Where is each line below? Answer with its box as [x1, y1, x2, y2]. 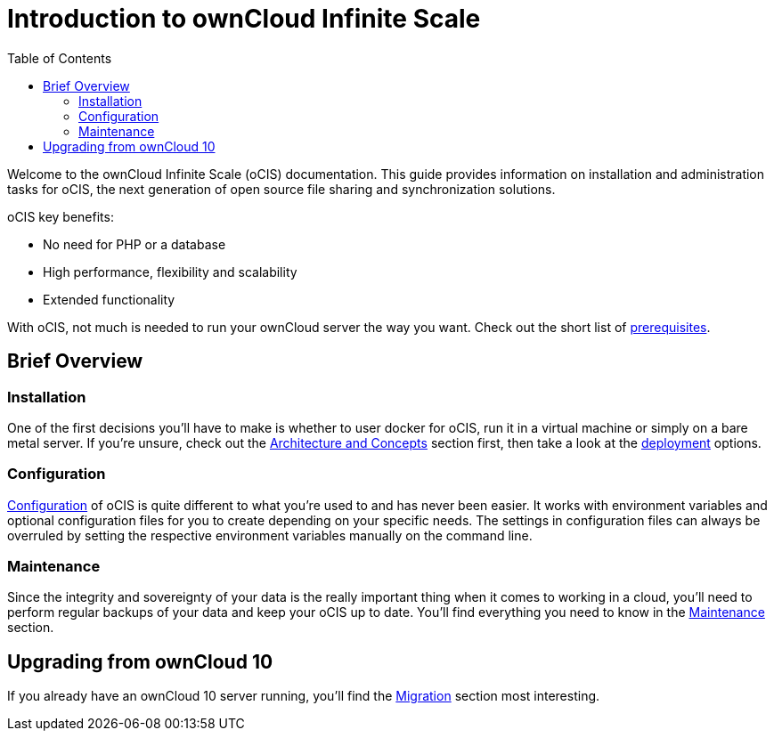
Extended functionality [43, 291, 175, 307]
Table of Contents [7, 50, 112, 66]
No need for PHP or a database [43, 236, 226, 252]
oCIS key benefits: [7, 208, 114, 224]
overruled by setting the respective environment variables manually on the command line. [7, 527, 533, 543]
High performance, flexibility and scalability [43, 264, 297, 280]
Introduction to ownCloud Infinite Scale [7, 4, 481, 34]
